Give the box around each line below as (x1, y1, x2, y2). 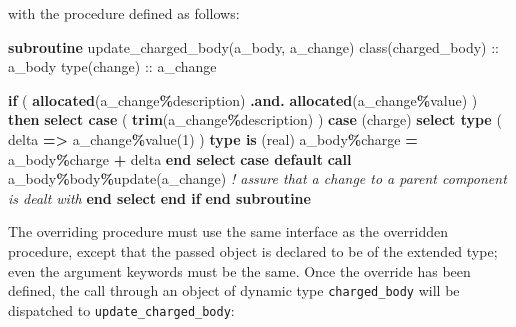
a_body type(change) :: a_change (8, 56, 217, 77)
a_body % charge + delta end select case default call (8, 148, 352, 169)
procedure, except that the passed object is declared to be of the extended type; (8, 240, 498, 261)
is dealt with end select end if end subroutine (8, 187, 311, 208)
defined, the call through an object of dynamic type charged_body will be (8, 280, 460, 301)
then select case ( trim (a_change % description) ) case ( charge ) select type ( (8, 109, 502, 130)
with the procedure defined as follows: (8, 3, 240, 23)
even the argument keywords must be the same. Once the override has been (8, 260, 471, 281)
